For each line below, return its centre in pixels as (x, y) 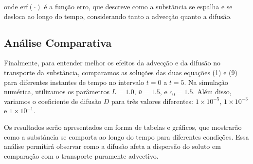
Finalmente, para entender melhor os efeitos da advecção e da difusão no (112, 63)
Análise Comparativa (58, 42)
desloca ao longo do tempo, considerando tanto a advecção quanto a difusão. (118, 16)
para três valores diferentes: (152, 101)
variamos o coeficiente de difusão (53, 101)
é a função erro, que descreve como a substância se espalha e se (138, 6)
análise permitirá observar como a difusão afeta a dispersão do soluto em (112, 146)
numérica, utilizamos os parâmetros (57, 92)
